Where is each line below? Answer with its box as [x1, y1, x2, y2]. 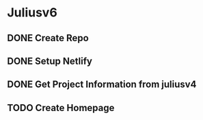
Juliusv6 [7, 5, 58, 21]
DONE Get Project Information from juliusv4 [7, 79, 197, 91]
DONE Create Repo [7, 32, 89, 44]
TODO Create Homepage [7, 101, 115, 114]
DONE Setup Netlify [7, 55, 92, 67]
